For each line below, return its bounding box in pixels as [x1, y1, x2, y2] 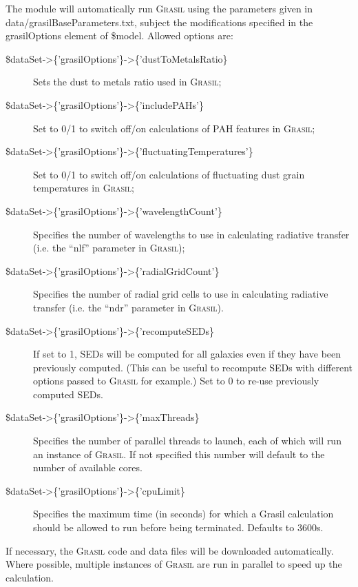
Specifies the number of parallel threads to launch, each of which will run [33, 433, 341, 448]
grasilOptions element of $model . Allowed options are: [6, 28, 233, 43]
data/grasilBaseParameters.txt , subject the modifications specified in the [6, 14, 313, 29]
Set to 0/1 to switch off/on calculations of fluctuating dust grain [33, 167, 305, 181]
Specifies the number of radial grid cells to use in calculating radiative [33, 287, 328, 301]
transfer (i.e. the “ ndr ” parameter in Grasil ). [33, 300, 224, 314]
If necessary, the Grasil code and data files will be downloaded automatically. [6, 543, 334, 557]
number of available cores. [33, 460, 143, 475]
